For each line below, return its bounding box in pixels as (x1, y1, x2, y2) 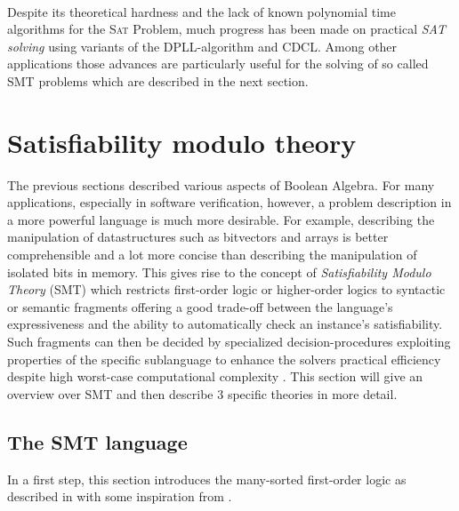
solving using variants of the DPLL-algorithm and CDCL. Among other (7, 36, 398, 55)
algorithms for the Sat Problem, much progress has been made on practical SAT (7, 20, 446, 38)
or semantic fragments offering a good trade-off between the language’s (7, 297, 393, 315)
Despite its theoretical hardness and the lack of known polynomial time (7, 2, 396, 20)
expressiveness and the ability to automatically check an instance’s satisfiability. (7, 315, 443, 333)
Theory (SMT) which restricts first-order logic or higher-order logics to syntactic (7, 280, 446, 299)
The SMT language (7, 427, 188, 455)
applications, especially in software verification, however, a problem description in (7, 193, 452, 212)
